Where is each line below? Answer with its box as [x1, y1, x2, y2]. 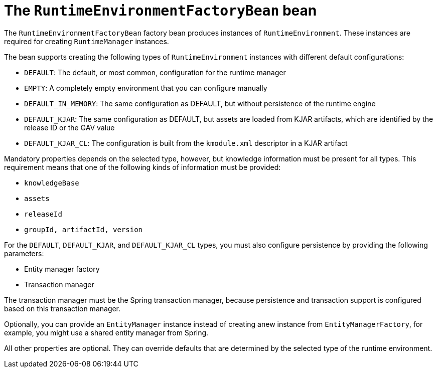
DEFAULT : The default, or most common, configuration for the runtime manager [24, 68, 286, 77]
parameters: [4, 249, 44, 258]
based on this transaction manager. [4, 304, 121, 313]
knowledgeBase [24, 178, 79, 187]
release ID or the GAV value [24, 123, 115, 132]
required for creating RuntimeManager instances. [4, 37, 169, 46]
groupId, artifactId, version [24, 225, 143, 234]
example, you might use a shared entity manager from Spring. [4, 328, 209, 337]
